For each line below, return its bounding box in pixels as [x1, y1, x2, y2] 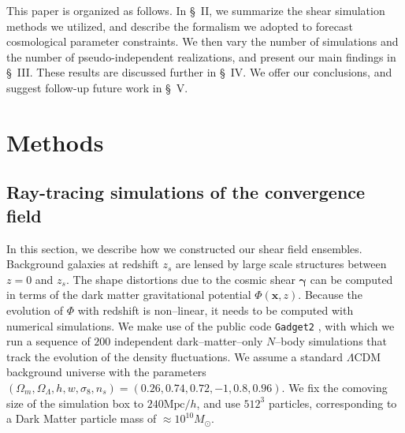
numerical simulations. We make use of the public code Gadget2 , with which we [6, 317, 395, 334]
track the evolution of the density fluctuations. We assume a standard [6, 348, 344, 364]
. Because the [298, 286, 362, 303]
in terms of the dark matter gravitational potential [6, 286, 251, 303]
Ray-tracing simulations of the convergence [6, 180, 366, 204]
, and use [196, 394, 240, 411]
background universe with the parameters [6, 364, 206, 380]
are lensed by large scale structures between [175, 256, 387, 272]
